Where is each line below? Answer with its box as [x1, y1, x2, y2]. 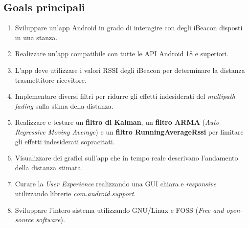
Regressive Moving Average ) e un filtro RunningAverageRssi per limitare [15, 126, 244, 137]
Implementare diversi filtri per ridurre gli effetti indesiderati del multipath [15, 91, 235, 101]
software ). [36, 214, 65, 225]
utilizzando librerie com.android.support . [15, 188, 136, 198]
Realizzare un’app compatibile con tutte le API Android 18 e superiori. [15, 48, 228, 59]
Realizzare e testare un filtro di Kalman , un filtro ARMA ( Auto [15, 117, 219, 127]
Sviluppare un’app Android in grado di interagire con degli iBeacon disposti [15, 23, 243, 33]
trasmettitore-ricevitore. [15, 74, 87, 85]
